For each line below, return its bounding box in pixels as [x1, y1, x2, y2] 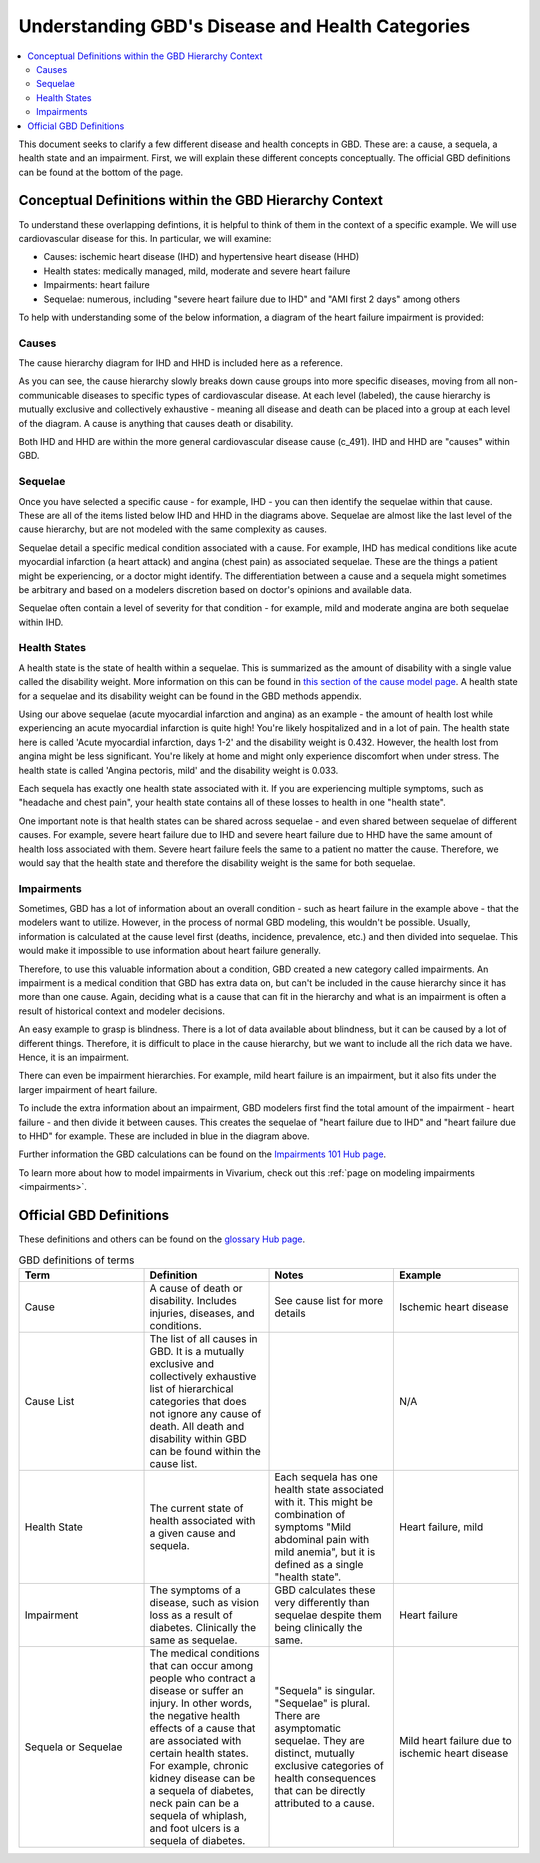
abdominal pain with [274, 1532, 370, 1546]
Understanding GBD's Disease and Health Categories [18, 15, 470, 37]
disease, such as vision [149, 1595, 260, 1609]
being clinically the [274, 1620, 363, 1634]
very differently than [274, 1595, 370, 1609]
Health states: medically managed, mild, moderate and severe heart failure [43, 265, 351, 277]
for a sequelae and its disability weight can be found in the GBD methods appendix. [18, 690, 362, 702]
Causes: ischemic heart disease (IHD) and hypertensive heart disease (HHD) [43, 251, 360, 263]
